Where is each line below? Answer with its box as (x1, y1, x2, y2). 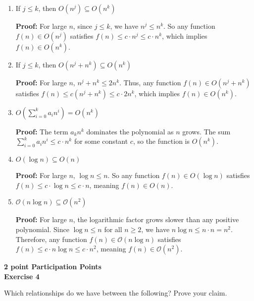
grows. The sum (182, 126, 231, 136)
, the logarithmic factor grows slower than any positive (73, 214, 239, 225)
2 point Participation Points (4, 261, 102, 272)
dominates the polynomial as (86, 126, 174, 136)
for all (104, 224, 122, 234)
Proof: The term (15, 126, 68, 136)
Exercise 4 (4, 271, 40, 281)
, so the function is (133, 136, 190, 146)
